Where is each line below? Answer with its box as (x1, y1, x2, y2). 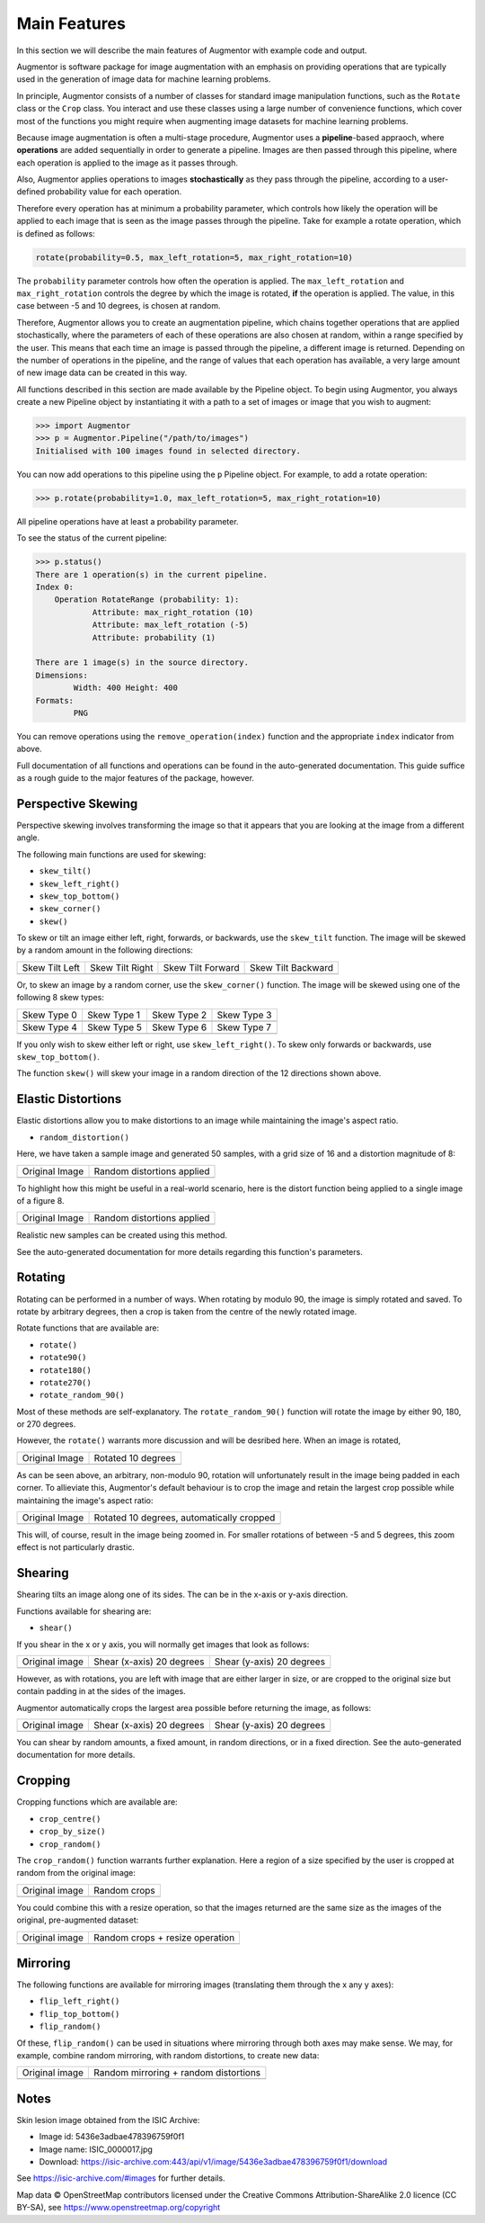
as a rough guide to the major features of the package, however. (16, 773, 255, 784)
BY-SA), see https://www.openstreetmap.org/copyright (16, 2202, 221, 2213)
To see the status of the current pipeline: (16, 533, 168, 543)
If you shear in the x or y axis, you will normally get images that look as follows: (16, 1638, 310, 1650)
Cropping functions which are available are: (16, 1797, 179, 1807)
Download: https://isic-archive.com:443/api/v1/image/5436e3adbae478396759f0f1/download (39, 2156, 388, 2167)
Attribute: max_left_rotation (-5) (92, 620, 249, 630)
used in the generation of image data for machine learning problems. (16, 74, 271, 85)
